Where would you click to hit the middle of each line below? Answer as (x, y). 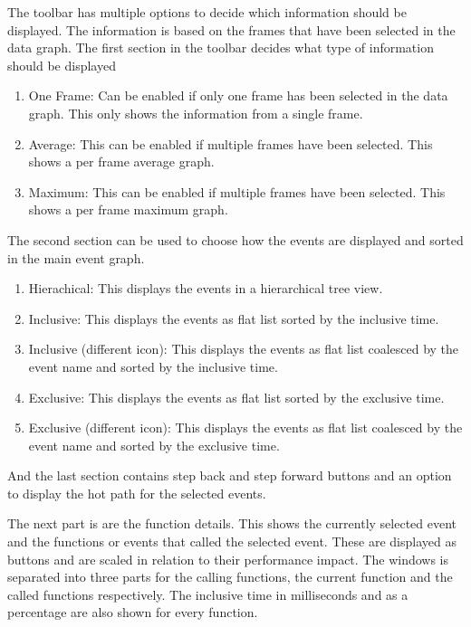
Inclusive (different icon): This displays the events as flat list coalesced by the (244, 349)
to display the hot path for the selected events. (137, 493)
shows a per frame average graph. (121, 161)
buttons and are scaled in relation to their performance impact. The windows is (228, 559)
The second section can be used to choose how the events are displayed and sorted (235, 239)
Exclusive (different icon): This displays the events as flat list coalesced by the (245, 427)
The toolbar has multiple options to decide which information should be (207, 12)
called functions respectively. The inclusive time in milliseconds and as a (208, 594)
